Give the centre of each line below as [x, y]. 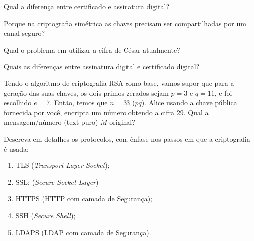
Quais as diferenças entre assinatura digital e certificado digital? [102, 66]
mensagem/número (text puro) [51, 122]
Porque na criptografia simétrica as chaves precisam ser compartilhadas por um [125, 23]
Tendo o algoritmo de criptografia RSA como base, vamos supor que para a [119, 83]
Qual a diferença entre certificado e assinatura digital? [87, 6]
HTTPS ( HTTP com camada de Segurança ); [84, 199]
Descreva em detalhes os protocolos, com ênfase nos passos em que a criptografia [127, 138]
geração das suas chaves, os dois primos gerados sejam [86, 93]
